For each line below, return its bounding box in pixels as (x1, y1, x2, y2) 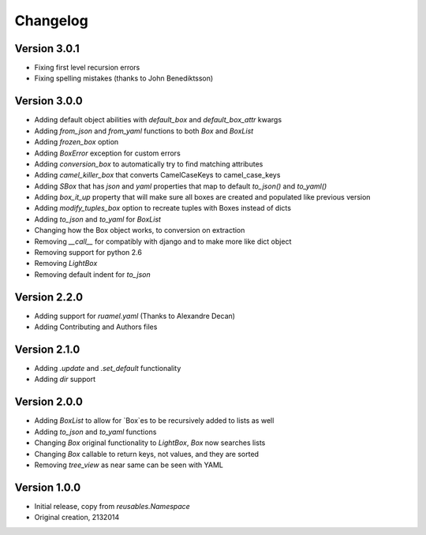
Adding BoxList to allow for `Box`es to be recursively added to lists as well (34, 416, 275, 425)
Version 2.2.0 (14, 290, 83, 304)
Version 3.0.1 (14, 42, 80, 55)
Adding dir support (34, 375, 96, 384)
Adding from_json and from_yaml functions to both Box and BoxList (34, 126, 254, 136)
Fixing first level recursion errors (34, 63, 140, 73)
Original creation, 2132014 (34, 513, 120, 522)
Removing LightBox (34, 259, 98, 268)
